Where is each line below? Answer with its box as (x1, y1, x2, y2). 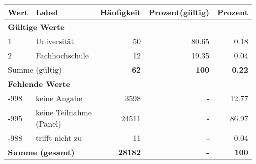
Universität (35, 35, 74, 47)
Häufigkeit (100, 6, 141, 18)
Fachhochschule (35, 50, 89, 61)
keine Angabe (35, 92, 82, 104)
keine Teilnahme (35, 107, 92, 118)
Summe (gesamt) (8, 146, 75, 158)
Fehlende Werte (8, 78, 70, 89)
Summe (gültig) (8, 64, 62, 75)
